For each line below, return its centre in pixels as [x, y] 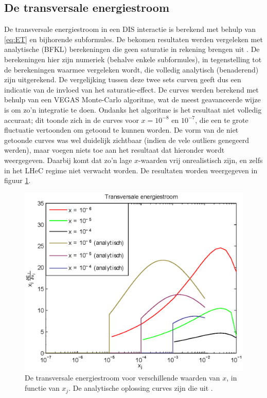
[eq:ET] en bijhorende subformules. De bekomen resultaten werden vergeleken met [133, 39]
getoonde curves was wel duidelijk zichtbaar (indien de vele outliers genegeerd [127, 140]
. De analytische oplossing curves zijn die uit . [141, 388]
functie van [42, 388]
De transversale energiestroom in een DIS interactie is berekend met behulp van [130, 29]
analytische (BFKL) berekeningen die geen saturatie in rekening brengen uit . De [132, 49]
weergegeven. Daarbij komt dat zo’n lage [68, 160]
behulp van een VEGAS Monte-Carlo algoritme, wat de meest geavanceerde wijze [132, 99]
